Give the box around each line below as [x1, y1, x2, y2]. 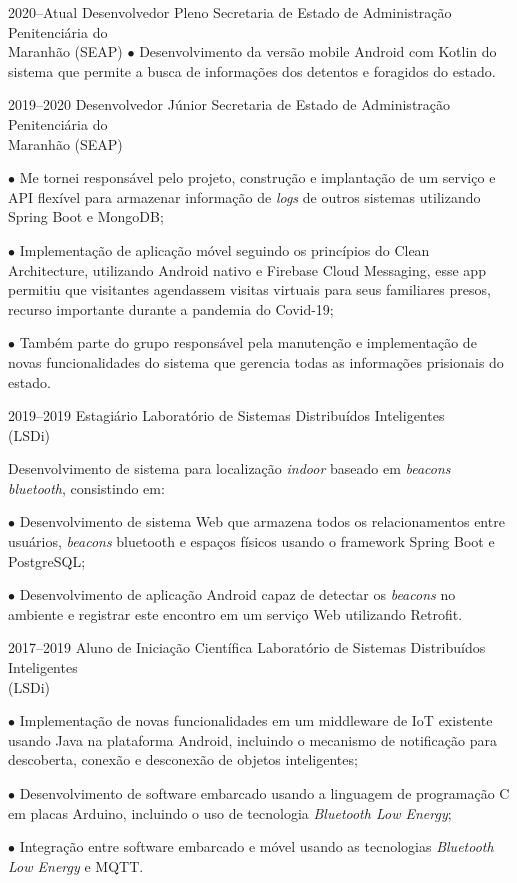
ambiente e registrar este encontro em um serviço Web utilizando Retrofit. [8, 603, 463, 624]
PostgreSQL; [8, 550, 86, 571]
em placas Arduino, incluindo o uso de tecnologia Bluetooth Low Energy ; [8, 802, 452, 823]
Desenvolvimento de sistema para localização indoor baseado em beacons [8, 458, 451, 479]
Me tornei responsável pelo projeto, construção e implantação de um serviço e [19, 167, 496, 188]
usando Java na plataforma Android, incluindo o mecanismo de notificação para [8, 729, 497, 750]
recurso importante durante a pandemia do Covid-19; [8, 298, 334, 319]
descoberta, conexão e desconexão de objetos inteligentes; [8, 749, 358, 770]
